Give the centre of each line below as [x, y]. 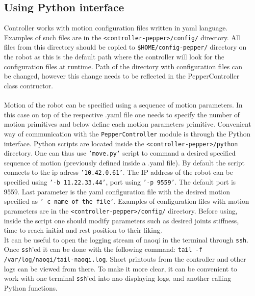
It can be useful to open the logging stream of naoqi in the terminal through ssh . [126, 239]
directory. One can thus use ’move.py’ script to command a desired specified [120, 153]
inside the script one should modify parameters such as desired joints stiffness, [121, 220]
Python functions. [31, 288]
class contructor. [29, 85]
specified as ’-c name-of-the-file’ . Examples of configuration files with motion [127, 201]
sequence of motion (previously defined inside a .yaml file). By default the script [124, 162]
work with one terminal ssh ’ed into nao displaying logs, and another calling [118, 278]
